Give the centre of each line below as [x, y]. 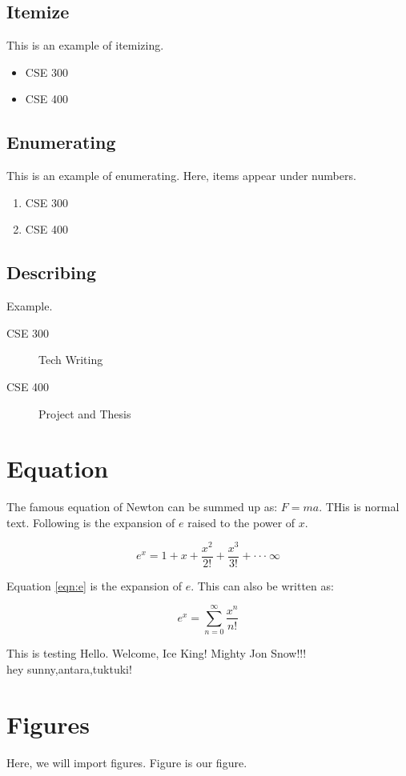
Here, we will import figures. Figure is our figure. [127, 762]
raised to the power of [241, 522]
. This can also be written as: [262, 585]
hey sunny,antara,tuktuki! [69, 668]
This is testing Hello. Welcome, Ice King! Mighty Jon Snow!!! [157, 653]
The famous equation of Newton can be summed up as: [142, 507]
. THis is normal [359, 507]
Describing [52, 272]
